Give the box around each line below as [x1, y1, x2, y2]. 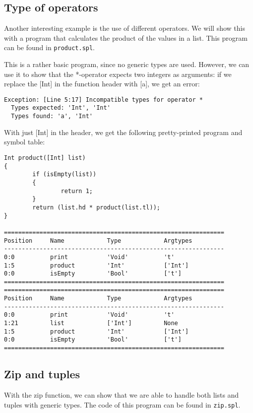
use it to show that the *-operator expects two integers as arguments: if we [4, 69, 232, 79]
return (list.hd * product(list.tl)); [32, 204, 160, 211]
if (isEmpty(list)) [32, 171, 97, 178]
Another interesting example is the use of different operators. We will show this [4, 23, 245, 33]
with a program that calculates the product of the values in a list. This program [4, 32, 248, 43]
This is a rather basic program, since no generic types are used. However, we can [4, 59, 250, 69]
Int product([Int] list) [4, 154, 86, 161]
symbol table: [4, 137, 45, 147]
